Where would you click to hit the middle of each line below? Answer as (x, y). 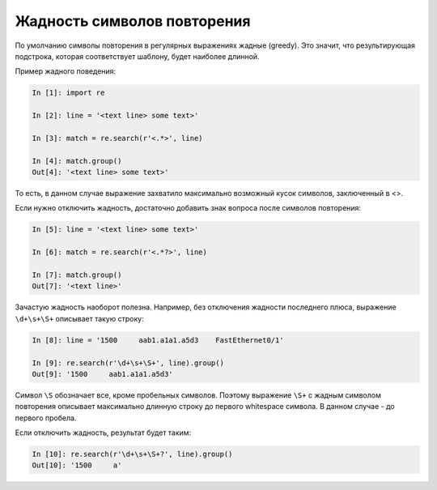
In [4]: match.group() (77, 161)
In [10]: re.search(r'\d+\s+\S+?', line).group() (132, 454)
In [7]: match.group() (77, 275)
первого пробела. (46, 418)
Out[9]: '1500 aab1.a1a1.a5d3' (102, 374)
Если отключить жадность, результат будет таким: (103, 432)
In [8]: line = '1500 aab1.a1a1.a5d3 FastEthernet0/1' (158, 340)
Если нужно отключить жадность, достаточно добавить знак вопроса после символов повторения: (188, 208)
